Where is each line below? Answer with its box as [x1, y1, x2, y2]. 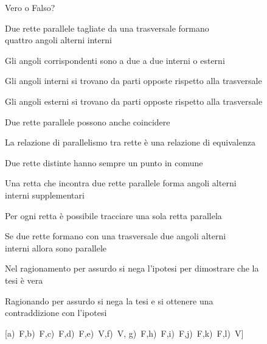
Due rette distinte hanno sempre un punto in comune [5, 156, 203, 169]
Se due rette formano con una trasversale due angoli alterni [5, 230, 226, 242]
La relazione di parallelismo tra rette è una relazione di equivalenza [5, 136, 255, 149]
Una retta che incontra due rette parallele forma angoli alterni [5, 177, 237, 189]
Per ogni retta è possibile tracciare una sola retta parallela [5, 209, 222, 222]
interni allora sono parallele [5, 241, 107, 254]
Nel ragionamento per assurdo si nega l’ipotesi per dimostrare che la [5, 262, 259, 275]
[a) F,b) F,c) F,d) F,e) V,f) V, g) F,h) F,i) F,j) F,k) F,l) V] [5, 326, 244, 339]
